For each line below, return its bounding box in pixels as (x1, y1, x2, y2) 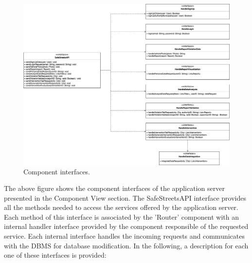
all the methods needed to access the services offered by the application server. (4, 202, 238, 212)
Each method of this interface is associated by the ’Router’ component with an (4, 211, 239, 222)
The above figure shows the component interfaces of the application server (4, 183, 225, 193)
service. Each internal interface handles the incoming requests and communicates (4, 230, 245, 241)
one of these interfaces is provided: (4, 250, 107, 260)
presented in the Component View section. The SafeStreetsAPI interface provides (4, 192, 247, 203)
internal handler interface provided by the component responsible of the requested (4, 221, 249, 231)
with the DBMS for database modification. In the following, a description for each (4, 240, 249, 250)
